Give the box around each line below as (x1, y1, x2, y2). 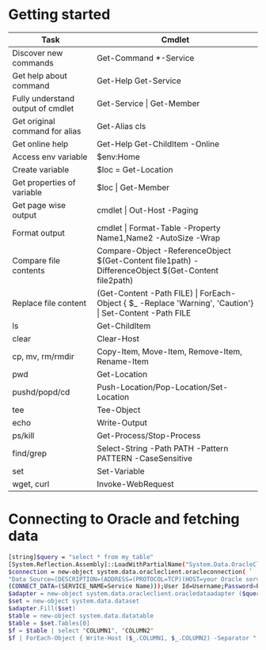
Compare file (12, 255, 61, 266)
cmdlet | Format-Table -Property (96, 222, 221, 233)
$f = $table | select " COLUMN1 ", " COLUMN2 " (8, 626, 154, 634)
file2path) (96, 274, 134, 285)
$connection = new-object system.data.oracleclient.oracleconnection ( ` (8, 568, 253, 576)
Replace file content (12, 297, 87, 308)
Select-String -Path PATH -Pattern (96, 443, 229, 454)
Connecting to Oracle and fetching (8, 510, 240, 528)
